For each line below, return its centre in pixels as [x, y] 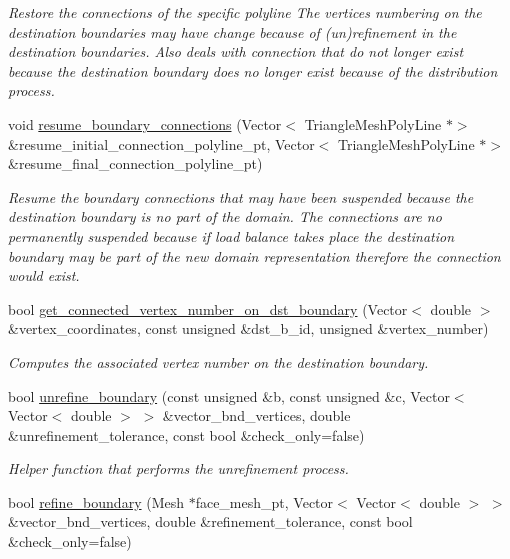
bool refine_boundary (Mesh [96, 501]
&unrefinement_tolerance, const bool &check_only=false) [186, 434]
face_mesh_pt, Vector [264, 501]
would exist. [44, 275]
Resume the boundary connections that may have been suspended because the [241, 196]
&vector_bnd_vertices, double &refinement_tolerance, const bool [210, 521]
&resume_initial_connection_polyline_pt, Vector [161, 143]
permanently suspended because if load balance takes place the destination [231, 235]
